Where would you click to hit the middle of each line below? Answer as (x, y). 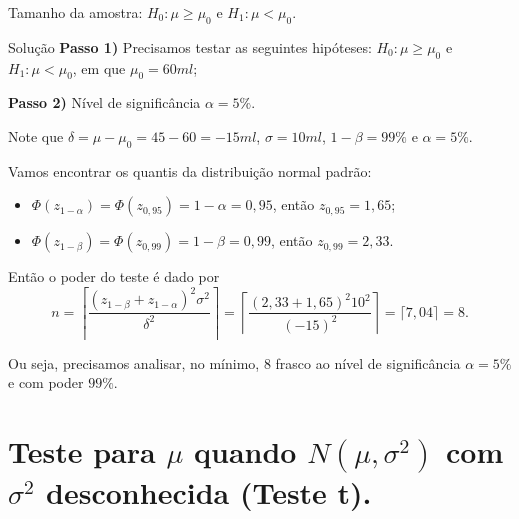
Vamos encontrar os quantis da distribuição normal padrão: (190, 170)
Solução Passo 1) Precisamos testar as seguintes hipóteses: (190, 46)
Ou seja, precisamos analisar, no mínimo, (134, 362)
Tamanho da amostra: (75, 12)
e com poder (46, 382)
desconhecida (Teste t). (209, 492)
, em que (99, 67)
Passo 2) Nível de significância (104, 102)
